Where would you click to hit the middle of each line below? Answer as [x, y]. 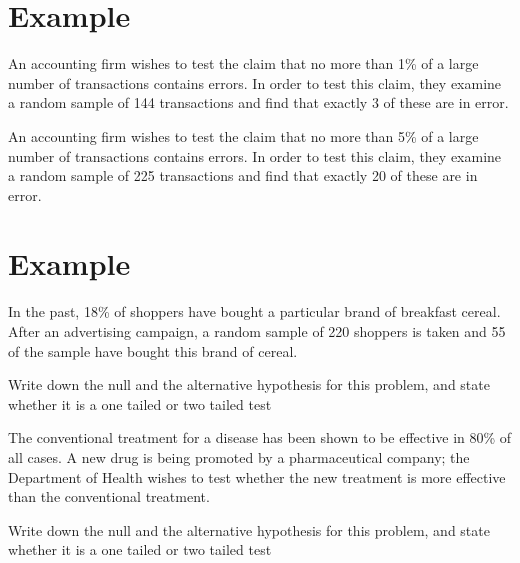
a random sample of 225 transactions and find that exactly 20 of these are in [243, 175]
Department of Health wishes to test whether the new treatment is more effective [257, 476]
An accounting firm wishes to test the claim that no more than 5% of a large [243, 135]
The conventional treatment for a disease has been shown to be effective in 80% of [260, 437]
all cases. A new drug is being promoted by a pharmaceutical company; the [239, 456]
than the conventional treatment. [109, 496]
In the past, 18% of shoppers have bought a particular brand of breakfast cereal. [254, 311]
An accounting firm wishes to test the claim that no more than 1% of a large [243, 63]
